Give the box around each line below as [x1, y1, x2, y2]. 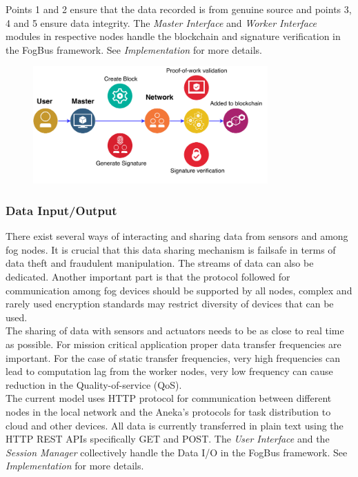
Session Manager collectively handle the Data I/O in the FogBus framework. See [6, 445, 348, 459]
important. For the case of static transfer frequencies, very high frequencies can [6, 350, 341, 365]
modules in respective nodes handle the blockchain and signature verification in [6, 29, 341, 43]
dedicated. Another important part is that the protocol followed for [6, 270, 290, 284]
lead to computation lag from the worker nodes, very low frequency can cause [6, 364, 333, 378]
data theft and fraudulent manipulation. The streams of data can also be [6, 256, 314, 270]
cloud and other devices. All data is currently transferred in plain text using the [6, 418, 344, 432]
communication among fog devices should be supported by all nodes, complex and [6, 283, 352, 297]
